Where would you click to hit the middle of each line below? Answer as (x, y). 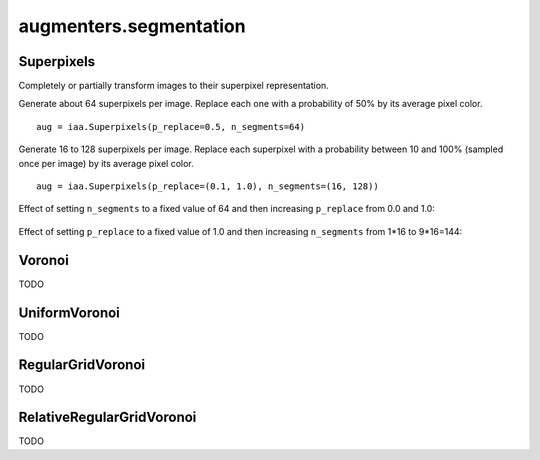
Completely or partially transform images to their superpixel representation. (173, 86)
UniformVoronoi (69, 312)
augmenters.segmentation (132, 26)
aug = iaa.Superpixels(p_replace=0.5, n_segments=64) (170, 126)
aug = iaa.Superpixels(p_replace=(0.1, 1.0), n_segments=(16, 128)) (207, 186)
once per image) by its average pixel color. (106, 163)
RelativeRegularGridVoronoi (107, 417)
